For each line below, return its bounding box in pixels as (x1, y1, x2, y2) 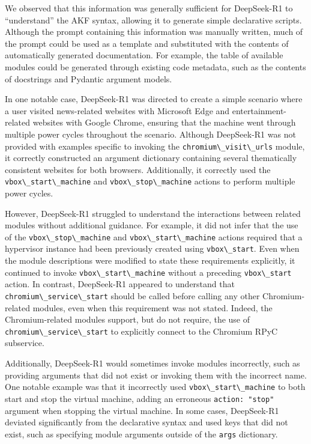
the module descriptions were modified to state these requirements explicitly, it (5, 254, 295, 267)
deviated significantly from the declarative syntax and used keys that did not (5, 416, 288, 428)
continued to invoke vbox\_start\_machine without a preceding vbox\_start (5, 266, 292, 278)
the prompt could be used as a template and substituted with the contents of (5, 37, 289, 49)
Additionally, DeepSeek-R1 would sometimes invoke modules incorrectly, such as (5, 357, 300, 369)
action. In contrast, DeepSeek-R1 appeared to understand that (5, 278, 235, 290)
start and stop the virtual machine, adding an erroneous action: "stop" (5, 392, 274, 404)
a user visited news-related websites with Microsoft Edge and (5, 104, 230, 117)
